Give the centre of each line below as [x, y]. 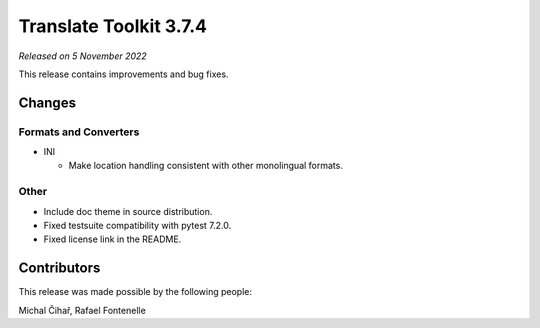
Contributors [59, 268]
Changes [47, 102]
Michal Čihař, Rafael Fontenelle [82, 310]
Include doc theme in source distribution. [128, 211]
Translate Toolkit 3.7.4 [112, 26]
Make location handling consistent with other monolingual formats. [206, 166]
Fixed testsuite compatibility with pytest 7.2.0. [137, 226]
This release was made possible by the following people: [135, 292]
